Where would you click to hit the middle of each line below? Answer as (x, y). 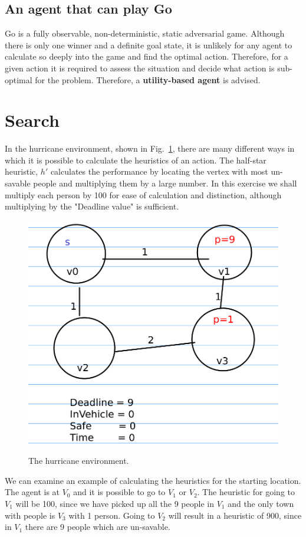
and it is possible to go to (119, 492)
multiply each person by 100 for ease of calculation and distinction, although (143, 194)
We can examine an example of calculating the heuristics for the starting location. (153, 480)
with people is (30, 515)
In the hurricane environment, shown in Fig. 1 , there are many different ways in (150, 148)
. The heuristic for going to (246, 492)
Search (32, 120)
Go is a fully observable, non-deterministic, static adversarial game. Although (145, 33)
